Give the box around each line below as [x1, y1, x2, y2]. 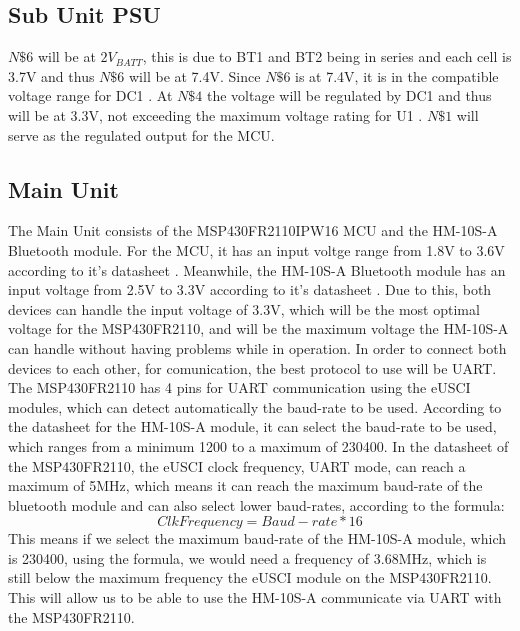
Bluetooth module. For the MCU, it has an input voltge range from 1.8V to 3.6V [8, 239, 505, 260]
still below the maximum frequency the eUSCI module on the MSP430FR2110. [8, 567, 492, 588]
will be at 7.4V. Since [129, 65, 261, 86]
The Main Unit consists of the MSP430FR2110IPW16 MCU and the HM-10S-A [8, 220, 498, 241]
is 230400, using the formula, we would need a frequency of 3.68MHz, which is [8, 547, 487, 568]
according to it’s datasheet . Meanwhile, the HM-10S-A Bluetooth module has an [8, 259, 506, 280]
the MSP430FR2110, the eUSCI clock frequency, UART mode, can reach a [8, 455, 466, 476]
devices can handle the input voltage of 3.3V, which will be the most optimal [8, 298, 480, 319]
